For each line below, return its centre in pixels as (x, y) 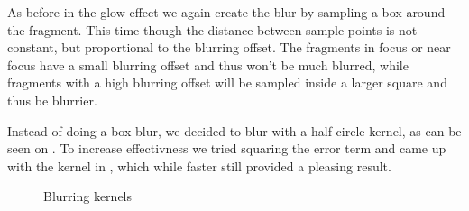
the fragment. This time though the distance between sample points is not (212, 29)
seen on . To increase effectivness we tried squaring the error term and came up (227, 148)
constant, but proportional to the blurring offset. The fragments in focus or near (229, 47)
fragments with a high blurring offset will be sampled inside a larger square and (227, 83)
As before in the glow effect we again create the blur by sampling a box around (226, 12)
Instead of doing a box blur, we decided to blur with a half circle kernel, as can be (234, 130)
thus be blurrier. (52, 100)
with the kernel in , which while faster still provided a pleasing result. (199, 165)
